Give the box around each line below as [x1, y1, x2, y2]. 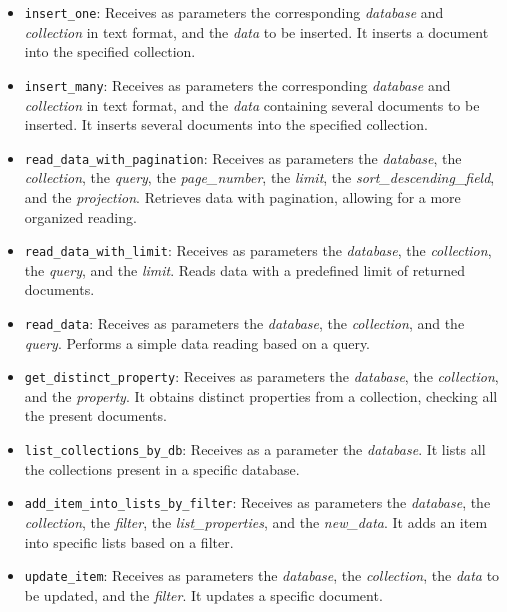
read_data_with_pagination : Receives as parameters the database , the [24, 147, 462, 168]
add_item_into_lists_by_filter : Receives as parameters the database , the [24, 492, 491, 513]
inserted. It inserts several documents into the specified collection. [24, 114, 428, 135]
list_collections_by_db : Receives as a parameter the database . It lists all [24, 439, 486, 460]
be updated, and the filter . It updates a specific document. [24, 584, 383, 605]
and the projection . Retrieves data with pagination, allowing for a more [24, 186, 461, 207]
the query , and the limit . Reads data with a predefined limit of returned [24, 259, 466, 280]
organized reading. [24, 206, 137, 227]
